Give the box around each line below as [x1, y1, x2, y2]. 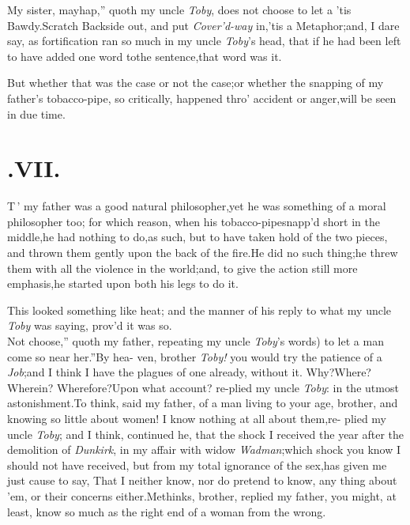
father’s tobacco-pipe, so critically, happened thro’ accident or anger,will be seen [7, 89, 397, 106]
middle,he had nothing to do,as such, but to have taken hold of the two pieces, [7, 229, 388, 245]
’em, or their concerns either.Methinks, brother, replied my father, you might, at [7, 487, 397, 504]
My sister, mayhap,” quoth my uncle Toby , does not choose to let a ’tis [7, 2, 352, 17]
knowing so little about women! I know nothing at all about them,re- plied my [7, 410, 387, 426]
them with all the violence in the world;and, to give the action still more [7, 259, 358, 276]
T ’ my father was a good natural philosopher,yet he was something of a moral [7, 198, 386, 214]
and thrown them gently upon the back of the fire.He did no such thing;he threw [7, 244, 398, 261]
